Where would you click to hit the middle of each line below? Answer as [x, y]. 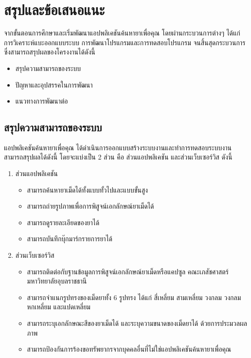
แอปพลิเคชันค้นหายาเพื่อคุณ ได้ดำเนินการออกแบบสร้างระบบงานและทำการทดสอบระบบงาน [118, 147]
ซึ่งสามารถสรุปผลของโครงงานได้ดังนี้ [50, 52]
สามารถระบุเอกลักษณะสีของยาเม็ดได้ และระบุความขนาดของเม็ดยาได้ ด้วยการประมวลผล [137, 323]
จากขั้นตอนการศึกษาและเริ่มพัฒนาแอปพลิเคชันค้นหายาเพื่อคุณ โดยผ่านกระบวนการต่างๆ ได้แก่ [122, 33]
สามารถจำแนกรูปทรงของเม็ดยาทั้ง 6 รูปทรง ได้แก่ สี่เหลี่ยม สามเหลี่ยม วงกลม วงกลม [134, 297]
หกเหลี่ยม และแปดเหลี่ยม [59, 307]
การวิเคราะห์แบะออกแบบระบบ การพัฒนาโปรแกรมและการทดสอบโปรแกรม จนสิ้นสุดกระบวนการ [125, 42]
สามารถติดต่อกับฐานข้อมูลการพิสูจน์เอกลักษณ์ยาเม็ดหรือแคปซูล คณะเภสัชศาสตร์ [128, 271]
